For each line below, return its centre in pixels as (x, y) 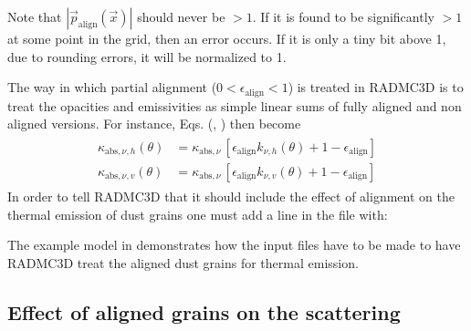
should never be (181, 16)
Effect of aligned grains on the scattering (204, 311)
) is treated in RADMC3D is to (376, 87)
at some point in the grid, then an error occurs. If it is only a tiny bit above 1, (227, 38)
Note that (35, 16)
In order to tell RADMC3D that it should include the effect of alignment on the (231, 196)
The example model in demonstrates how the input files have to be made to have (234, 245)
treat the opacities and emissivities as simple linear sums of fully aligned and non (235, 105)
